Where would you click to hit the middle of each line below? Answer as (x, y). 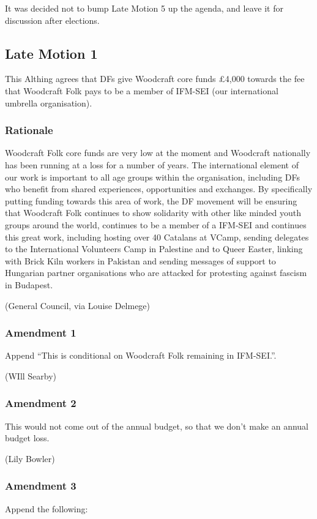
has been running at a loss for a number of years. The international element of (152, 164)
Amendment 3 (41, 486)
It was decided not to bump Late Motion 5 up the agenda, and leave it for (144, 8)
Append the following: (47, 508)
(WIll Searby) (31, 375)
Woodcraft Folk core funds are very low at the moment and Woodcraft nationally (158, 153)
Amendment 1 (41, 333)
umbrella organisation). (49, 103)
